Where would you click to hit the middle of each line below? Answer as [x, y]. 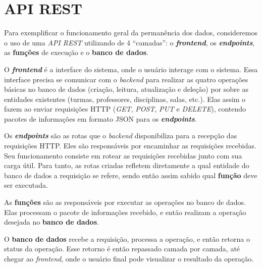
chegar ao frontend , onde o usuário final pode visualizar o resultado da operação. [129, 258]
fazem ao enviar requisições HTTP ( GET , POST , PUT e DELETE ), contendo [125, 109]
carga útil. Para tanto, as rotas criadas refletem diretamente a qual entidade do [127, 165]
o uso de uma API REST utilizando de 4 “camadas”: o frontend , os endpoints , [129, 42]
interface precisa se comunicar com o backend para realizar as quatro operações [126, 79]
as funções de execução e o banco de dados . [76, 52]
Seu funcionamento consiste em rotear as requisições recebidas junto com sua [123, 155]
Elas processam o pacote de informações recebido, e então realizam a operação [125, 212]
